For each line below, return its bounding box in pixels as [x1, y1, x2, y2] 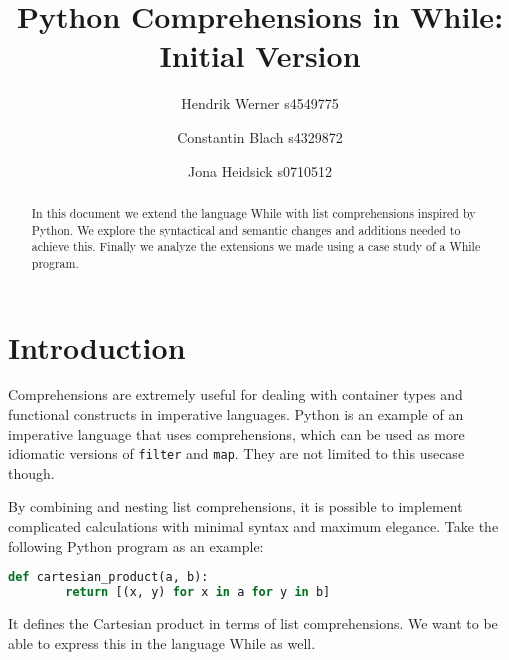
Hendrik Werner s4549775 [181, 93, 339, 114]
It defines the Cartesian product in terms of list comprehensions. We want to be [8, 613, 498, 634]
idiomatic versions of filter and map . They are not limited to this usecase [8, 443, 465, 464]
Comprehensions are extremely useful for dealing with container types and [8, 384, 463, 405]
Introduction [8, 326, 186, 367]
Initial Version [159, 35, 361, 76]
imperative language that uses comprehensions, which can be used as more [8, 423, 465, 444]
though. [8, 462, 55, 483]
